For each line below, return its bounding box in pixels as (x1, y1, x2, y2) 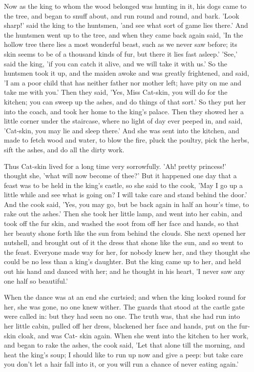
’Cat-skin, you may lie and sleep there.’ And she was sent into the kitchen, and (4, 125, 239, 135)
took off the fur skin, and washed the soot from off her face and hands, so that (4, 218, 239, 228)
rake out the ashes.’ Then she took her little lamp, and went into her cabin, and (4, 208, 243, 219)
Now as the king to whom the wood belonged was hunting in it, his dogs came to (4, 1, 247, 11)
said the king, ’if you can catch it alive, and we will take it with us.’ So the (4, 58, 228, 68)
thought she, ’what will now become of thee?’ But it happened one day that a (4, 170, 237, 181)
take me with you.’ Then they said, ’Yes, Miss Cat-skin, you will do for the (4, 87, 228, 97)
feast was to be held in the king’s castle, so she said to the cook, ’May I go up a (4, 180, 243, 190)
